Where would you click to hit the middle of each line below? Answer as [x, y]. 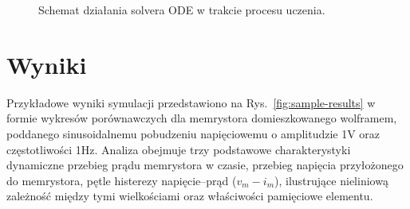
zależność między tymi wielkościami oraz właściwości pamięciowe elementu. [190, 196]
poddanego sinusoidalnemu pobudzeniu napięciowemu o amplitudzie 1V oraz [193, 133]
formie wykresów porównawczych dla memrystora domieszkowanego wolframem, [202, 118]
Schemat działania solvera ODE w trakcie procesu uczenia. [182, 10]
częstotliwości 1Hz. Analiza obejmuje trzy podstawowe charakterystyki [179, 149]
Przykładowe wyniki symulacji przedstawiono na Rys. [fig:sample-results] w [191, 102]
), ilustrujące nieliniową [331, 180]
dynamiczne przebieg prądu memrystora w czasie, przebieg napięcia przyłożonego [205, 165]
